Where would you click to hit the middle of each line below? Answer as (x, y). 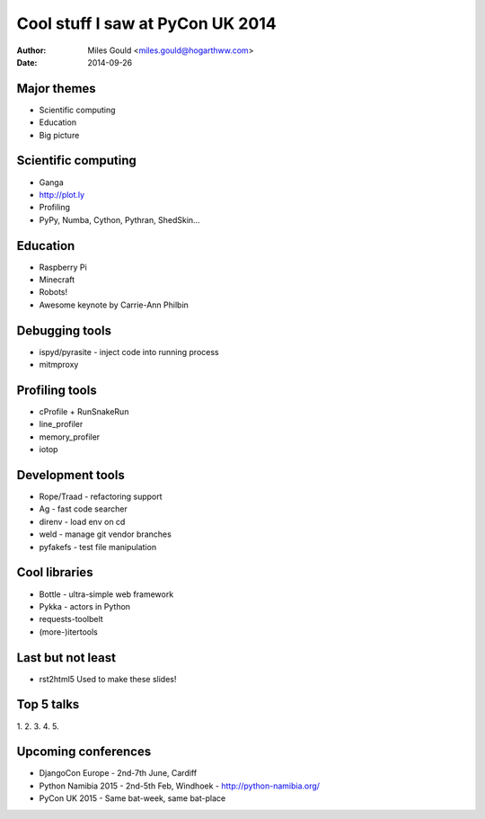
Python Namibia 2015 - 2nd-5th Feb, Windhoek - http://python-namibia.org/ (180, 786)
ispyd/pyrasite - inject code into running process (129, 352)
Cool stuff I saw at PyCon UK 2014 (147, 23)
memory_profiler (70, 437)
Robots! (53, 292)
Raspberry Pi (63, 267)
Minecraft (57, 280)
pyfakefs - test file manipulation (98, 547)
